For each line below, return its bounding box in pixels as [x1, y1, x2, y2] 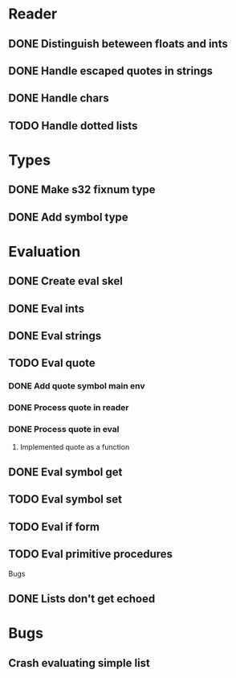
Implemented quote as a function [19, 442, 130, 451]
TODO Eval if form [8, 520, 100, 533]
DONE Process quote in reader [8, 402, 130, 413]
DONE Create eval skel [8, 274, 123, 288]
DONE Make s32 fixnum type [8, 183, 156, 197]
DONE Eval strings [8, 329, 102, 343]
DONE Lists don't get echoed [8, 592, 156, 606]
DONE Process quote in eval [8, 424, 120, 435]
